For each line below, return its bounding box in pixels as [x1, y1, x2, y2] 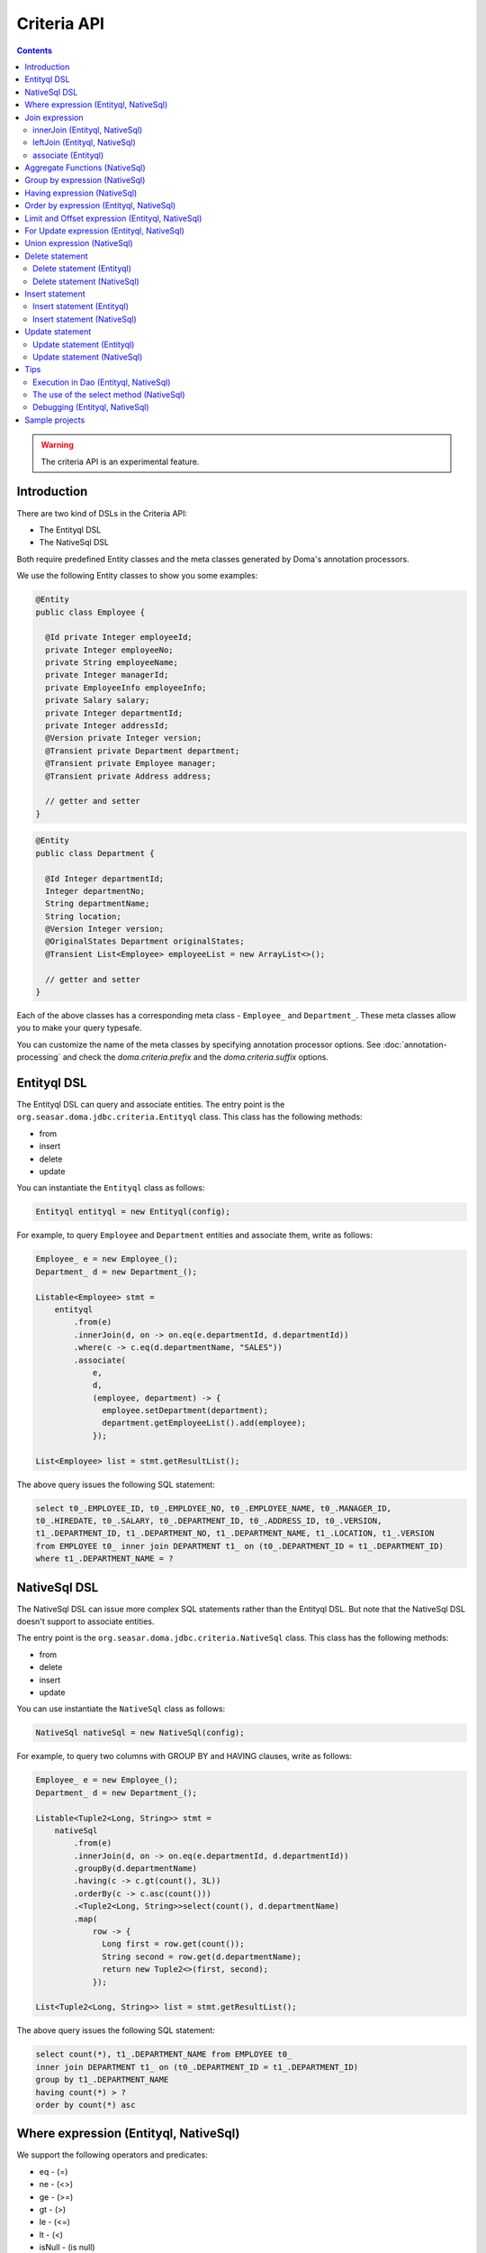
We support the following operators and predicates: [16, 2149, 209, 2160]
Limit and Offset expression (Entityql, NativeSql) [24, 213, 202, 223]
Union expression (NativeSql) [24, 238, 134, 249]
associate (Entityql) [32, 150, 104, 160]
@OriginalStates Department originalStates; [45, 936, 245, 946]
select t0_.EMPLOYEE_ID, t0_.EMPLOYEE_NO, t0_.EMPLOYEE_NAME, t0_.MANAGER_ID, [35, 1503, 391, 1513]
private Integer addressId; [45, 721, 169, 731]
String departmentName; [45, 898, 150, 909]
